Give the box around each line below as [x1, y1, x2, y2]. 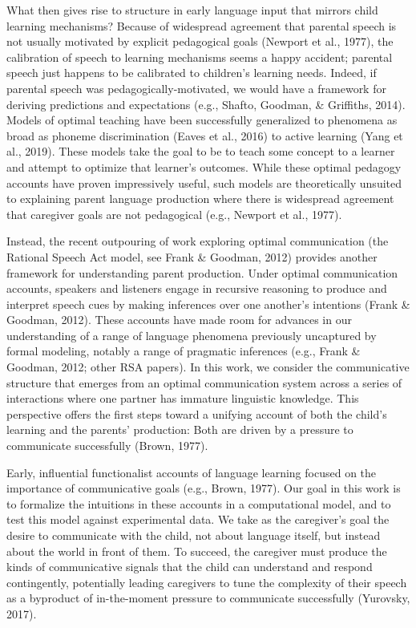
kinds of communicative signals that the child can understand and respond [6, 558, 373, 575]
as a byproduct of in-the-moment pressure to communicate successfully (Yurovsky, [6, 590, 410, 606]
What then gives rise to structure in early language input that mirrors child [6, 2, 378, 18]
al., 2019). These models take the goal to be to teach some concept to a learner [6, 143, 395, 160]
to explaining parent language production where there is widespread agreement [6, 190, 394, 207]
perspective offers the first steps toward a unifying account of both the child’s [6, 405, 387, 422]
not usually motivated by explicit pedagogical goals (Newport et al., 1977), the [6, 33, 394, 50]
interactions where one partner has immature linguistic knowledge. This [6, 390, 359, 407]
